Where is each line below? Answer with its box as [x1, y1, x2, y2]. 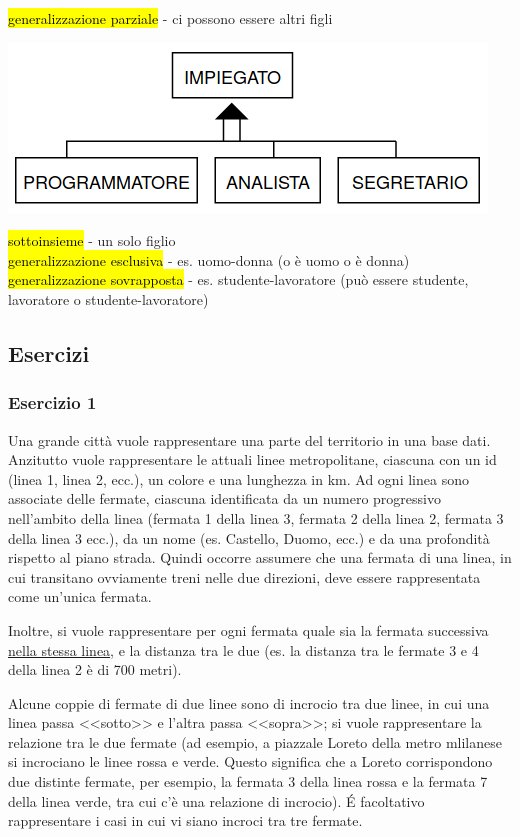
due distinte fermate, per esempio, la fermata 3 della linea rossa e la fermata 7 [8, 771, 488, 792]
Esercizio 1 [8, 390, 97, 415]
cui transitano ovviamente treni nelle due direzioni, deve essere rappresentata [8, 566, 481, 587]
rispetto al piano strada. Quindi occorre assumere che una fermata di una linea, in [8, 547, 512, 568]
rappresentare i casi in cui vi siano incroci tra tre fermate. [8, 810, 363, 831]
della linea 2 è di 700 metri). [8, 659, 182, 680]
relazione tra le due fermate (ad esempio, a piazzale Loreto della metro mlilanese [8, 731, 502, 752]
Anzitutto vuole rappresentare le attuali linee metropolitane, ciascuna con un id [8, 449, 497, 470]
